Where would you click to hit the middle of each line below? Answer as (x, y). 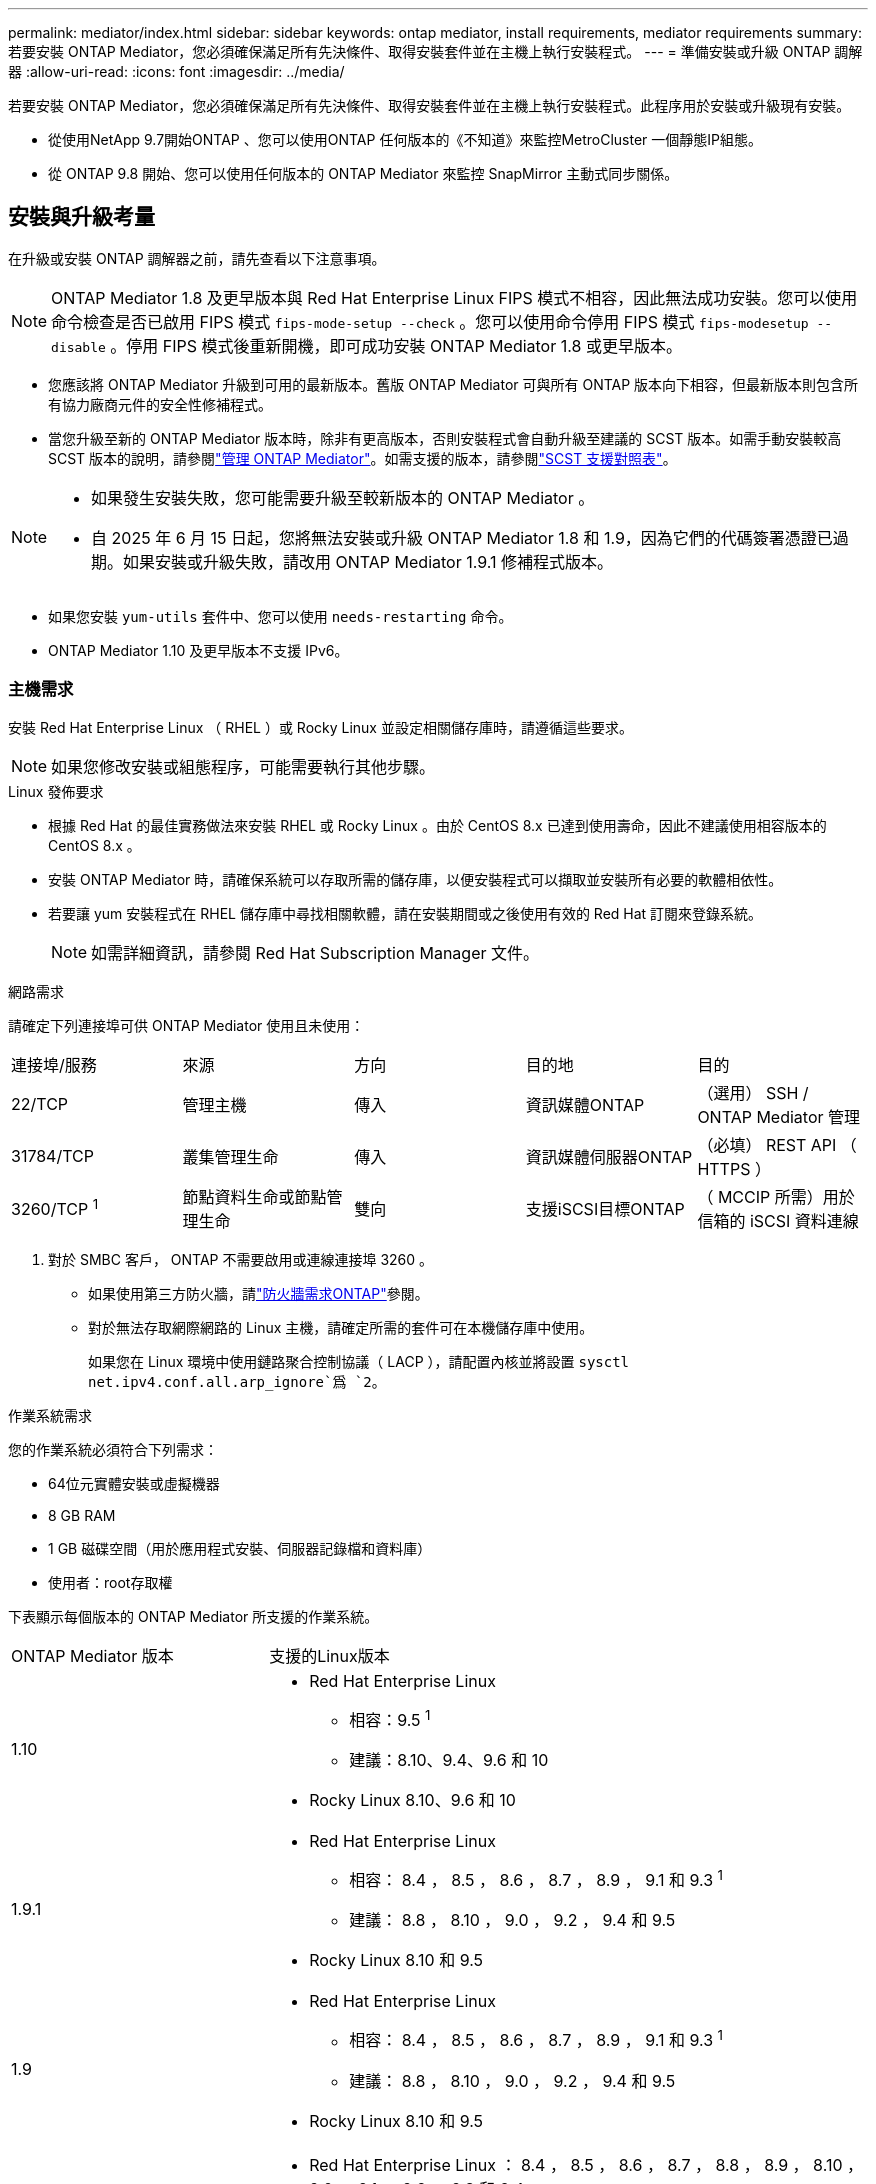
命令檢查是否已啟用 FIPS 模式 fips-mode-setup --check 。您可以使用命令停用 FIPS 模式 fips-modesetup (430, 321)
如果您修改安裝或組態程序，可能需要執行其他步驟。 (243, 766)
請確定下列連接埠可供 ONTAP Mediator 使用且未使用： (186, 1025)
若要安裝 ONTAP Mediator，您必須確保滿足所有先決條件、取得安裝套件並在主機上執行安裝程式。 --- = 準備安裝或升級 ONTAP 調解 (435, 51)
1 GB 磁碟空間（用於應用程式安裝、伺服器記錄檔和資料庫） (240, 1548)
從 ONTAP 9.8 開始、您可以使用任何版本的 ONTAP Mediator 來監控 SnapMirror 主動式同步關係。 (363, 173)
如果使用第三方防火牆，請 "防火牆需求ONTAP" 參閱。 (258, 1293)
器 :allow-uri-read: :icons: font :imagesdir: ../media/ (176, 71)
